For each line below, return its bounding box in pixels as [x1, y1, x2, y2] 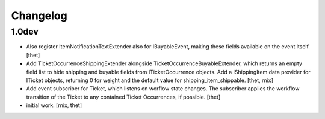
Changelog [11, 9, 67, 22]
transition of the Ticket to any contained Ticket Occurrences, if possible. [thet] [26, 93, 221, 100]
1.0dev [11, 26, 39, 37]
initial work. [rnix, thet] [26, 102, 82, 109]
